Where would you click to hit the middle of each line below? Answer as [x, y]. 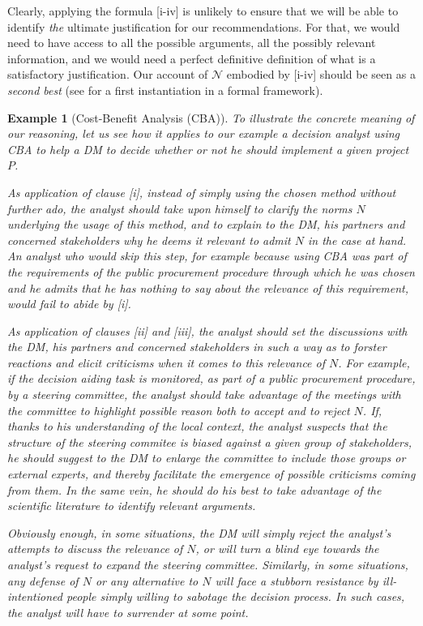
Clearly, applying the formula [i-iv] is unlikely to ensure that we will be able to [203, 11]
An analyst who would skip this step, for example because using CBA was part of [207, 256]
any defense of [43, 580]
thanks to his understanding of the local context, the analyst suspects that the [197, 426]
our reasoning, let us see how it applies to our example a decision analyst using [204, 133]
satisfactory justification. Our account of [108, 74]
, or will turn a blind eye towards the [287, 549]
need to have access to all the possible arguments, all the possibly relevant [192, 43]
